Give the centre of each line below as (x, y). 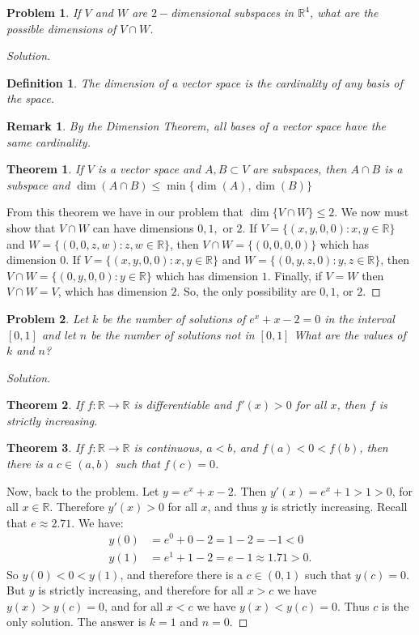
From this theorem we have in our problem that (125, 212)
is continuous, (168, 447)
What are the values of (350, 334)
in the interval (360, 318)
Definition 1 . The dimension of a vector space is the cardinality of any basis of (205, 82)
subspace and (38, 184)
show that (31, 227)
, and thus (233, 507)
